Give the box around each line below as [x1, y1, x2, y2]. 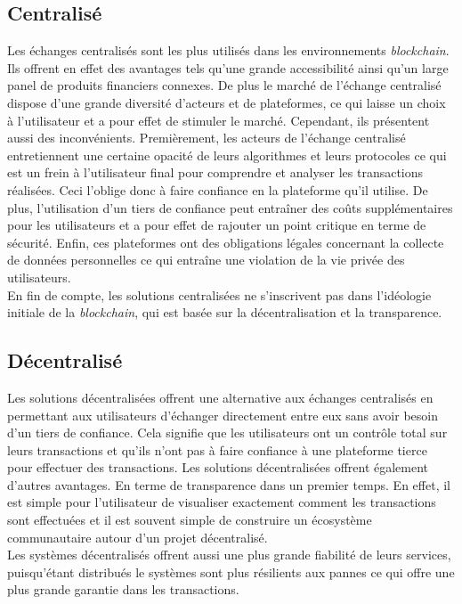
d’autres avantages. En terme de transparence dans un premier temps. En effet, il [7, 475, 450, 494]
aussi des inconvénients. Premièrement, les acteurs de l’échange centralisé [7, 128, 406, 147]
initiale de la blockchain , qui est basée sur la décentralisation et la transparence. [7, 303, 442, 322]
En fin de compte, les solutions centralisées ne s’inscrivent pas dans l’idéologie [7, 285, 432, 304]
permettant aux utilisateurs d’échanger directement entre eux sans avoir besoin [7, 405, 438, 424]
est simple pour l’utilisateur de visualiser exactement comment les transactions [7, 493, 436, 511]
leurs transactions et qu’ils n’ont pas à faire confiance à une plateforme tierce [7, 440, 427, 459]
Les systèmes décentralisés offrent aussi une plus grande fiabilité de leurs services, [7, 545, 451, 564]
